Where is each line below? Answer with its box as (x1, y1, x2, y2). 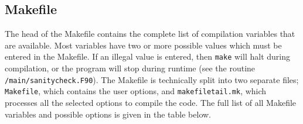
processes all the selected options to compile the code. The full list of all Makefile (5, 96, 297, 108)
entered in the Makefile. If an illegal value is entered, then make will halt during (5, 50, 290, 63)
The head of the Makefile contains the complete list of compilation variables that (5, 27, 295, 40)
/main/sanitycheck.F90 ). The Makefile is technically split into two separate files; (5, 73, 299, 85)
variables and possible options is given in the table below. (5, 108, 211, 120)
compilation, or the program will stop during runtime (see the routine (5, 62, 256, 74)
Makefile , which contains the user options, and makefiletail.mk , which (5, 85, 267, 97)
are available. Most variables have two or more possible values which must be (5, 39, 282, 51)
